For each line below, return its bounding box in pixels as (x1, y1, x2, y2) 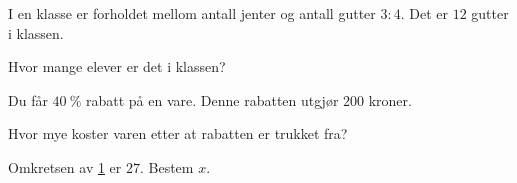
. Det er (400, 3, 448, 23)
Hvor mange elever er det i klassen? (8, 56, 226, 77)
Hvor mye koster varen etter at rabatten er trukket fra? (8, 123, 348, 144)
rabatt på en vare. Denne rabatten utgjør (86, 89, 339, 110)
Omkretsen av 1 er (8, 156, 122, 177)
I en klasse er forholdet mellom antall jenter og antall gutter (8, 3, 376, 23)
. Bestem (139, 156, 194, 177)
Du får (8, 89, 48, 110)
